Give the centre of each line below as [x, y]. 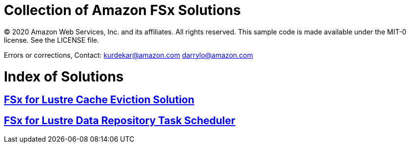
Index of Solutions [64, 76]
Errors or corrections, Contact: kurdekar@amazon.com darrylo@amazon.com [128, 55]
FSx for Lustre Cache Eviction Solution [99, 100]
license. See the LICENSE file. [52, 40]
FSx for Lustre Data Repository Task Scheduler [120, 120]
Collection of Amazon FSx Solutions [122, 10]
